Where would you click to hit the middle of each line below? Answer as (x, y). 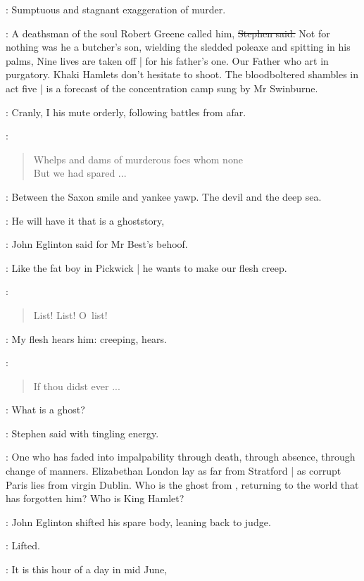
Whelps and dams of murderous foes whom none (138, 159)
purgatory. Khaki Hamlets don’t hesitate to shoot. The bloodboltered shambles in (182, 74)
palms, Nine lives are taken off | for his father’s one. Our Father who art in (167, 60)
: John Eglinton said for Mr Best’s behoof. (97, 244)
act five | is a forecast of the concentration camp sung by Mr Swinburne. (162, 88)
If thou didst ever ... (77, 386)
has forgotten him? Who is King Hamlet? (95, 498)
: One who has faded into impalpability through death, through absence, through (181, 457)
